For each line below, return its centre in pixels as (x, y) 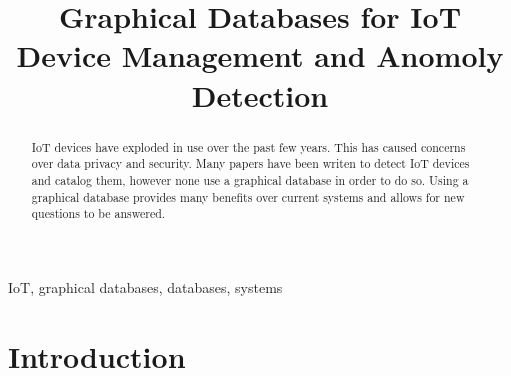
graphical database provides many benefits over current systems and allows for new (248, 196)
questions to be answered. (98, 213)
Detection (260, 94)
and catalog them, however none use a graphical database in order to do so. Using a (250, 179)
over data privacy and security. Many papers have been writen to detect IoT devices (250, 163)
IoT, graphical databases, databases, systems (145, 286)
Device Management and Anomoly (260, 55)
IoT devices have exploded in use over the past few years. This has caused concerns (248, 146)
